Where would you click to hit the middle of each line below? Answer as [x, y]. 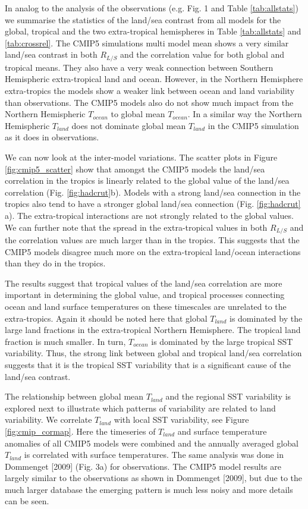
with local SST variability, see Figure [181, 420]
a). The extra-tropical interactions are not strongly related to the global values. [149, 215]
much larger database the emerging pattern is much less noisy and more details [149, 489]
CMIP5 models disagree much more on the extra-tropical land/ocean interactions [153, 251]
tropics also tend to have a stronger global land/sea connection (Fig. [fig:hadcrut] [153, 204]
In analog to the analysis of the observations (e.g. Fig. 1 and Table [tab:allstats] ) [152, 8]
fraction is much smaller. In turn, [65, 341]
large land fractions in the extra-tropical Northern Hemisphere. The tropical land [153, 330]
